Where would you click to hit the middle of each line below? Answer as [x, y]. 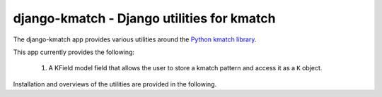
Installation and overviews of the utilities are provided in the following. [115, 84]
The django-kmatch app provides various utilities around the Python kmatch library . [135, 39]
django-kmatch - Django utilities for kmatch [144, 18]
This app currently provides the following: [74, 52]
